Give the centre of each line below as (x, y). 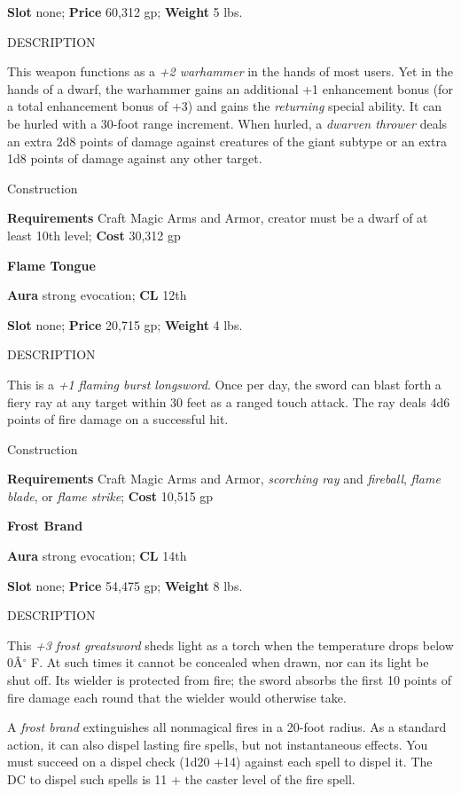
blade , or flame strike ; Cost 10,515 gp (110, 495)
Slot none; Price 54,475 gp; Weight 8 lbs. (125, 585)
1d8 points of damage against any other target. (135, 158)
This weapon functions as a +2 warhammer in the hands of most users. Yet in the (230, 71)
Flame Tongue (51, 265)
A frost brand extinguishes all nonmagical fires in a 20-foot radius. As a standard (227, 727)
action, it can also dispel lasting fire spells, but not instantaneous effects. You (218, 744)
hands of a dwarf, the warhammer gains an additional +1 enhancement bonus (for (230, 88)
